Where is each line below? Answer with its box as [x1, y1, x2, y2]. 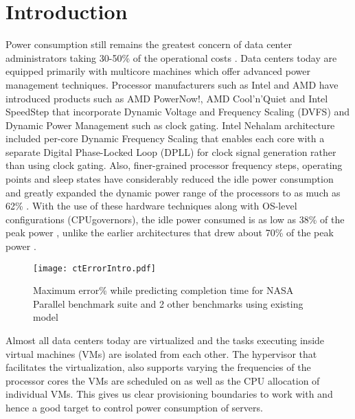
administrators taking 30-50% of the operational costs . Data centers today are [5, 50, 337, 65]
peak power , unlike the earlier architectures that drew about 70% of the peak [5, 225, 334, 240]
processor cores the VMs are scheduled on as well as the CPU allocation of [5, 373, 320, 387]
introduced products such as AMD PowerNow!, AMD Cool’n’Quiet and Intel [5, 91, 328, 105]
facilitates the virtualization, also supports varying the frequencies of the [5, 360, 311, 374]
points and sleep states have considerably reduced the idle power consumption [5, 172, 334, 186]
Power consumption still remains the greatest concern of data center [5, 37, 293, 52]
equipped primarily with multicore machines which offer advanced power [5, 64, 310, 78]
